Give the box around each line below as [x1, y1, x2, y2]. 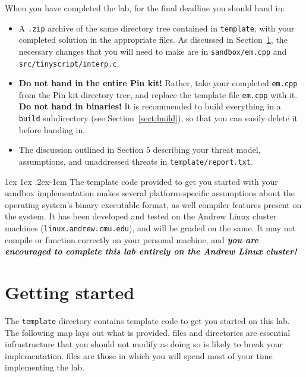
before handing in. [18, 123, 86, 136]
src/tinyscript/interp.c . [18, 56, 119, 69]
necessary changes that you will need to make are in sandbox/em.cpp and [18, 45, 287, 57]
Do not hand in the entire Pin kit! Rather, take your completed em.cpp [18, 77, 298, 89]
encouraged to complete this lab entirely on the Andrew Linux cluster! [5, 245, 297, 257]
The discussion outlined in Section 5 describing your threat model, [18, 143, 261, 156]
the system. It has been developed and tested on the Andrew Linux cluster [5, 210, 277, 222]
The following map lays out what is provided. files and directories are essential [5, 326, 291, 338]
